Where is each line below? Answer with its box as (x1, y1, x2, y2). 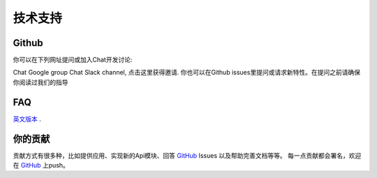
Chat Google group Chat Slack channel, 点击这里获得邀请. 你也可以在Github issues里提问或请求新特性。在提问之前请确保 (13, 68, 361, 77)
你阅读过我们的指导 (13, 77, 68, 87)
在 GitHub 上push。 (13, 161, 70, 170)
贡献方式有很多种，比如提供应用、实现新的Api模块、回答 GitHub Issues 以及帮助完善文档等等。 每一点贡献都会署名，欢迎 (13, 151, 362, 160)
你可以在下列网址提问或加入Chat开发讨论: (13, 56, 133, 64)
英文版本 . (13, 114, 41, 123)
